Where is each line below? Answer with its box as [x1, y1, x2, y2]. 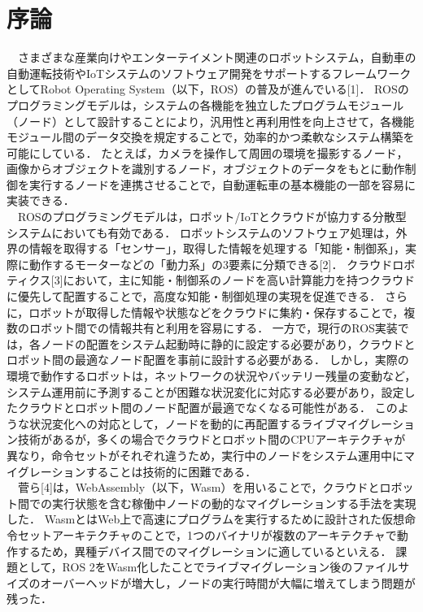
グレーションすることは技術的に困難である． [17, 462, 257, 480]
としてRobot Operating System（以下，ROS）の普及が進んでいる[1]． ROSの [7, 80, 409, 98]
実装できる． [7, 192, 75, 209]
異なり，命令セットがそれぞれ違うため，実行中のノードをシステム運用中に [7, 446, 403, 463]
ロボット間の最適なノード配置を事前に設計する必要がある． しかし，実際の [7, 351, 409, 368]
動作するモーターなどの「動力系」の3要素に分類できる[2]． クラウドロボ [28, 255, 416, 272]
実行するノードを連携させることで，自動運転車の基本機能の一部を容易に [28, 176, 416, 193]
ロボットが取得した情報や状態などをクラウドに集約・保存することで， [28, 303, 404, 320]
